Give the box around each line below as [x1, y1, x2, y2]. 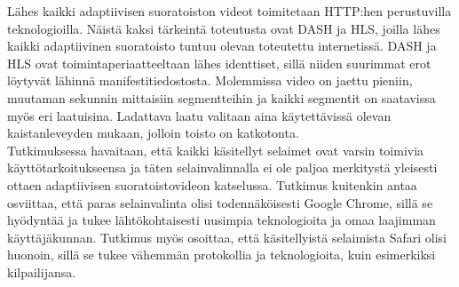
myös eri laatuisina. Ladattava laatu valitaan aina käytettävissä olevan [7, 106, 392, 124]
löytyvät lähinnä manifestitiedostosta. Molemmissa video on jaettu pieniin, [7, 71, 413, 90]
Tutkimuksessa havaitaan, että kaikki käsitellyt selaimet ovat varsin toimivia [7, 140, 424, 159]
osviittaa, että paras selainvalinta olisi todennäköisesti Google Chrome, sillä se [7, 193, 433, 211]
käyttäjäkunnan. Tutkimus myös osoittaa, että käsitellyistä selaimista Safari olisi [7, 227, 447, 246]
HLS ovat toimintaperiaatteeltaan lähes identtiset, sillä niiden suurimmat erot [7, 53, 431, 72]
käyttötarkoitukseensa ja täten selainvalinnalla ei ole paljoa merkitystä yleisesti [7, 158, 438, 177]
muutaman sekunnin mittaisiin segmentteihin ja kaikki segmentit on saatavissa [7, 88, 436, 107]
